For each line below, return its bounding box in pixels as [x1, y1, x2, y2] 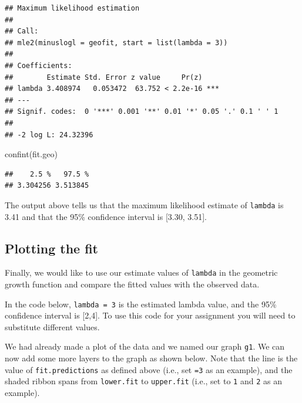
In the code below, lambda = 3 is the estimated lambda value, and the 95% [5, 297, 277, 310]
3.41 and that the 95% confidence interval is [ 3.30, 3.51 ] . [5, 210, 207, 222]
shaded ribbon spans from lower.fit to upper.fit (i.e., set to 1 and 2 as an [5, 375, 282, 387]
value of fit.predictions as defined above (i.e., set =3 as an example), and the [5, 363, 293, 375]
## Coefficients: [5, 61, 72, 70]
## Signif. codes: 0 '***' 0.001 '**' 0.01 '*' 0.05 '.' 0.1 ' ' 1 [5, 107, 278, 116]
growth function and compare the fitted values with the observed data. [5, 278, 260, 290]
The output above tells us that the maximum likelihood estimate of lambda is [5, 198, 284, 211]
